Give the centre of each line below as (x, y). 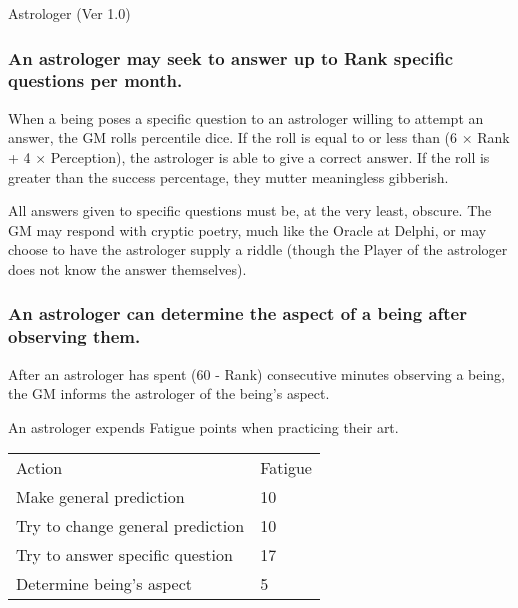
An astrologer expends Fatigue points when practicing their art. (203, 426)
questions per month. (95, 80)
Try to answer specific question (124, 555)
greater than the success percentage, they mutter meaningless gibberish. (228, 176)
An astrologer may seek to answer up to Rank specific (231, 57)
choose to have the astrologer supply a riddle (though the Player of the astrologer (258, 249)
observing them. (74, 336)
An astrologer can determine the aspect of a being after (237, 313)
